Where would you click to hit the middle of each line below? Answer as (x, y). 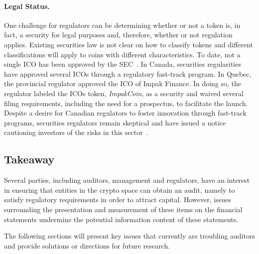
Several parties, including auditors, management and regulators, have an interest (127, 180)
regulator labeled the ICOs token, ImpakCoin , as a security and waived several (124, 93)
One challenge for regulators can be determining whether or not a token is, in (122, 25)
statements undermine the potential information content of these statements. (121, 219)
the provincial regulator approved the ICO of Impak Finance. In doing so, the (123, 83)
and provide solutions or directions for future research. (87, 245)
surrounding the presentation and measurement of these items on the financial (123, 209)
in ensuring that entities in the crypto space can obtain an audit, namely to (120, 190)
